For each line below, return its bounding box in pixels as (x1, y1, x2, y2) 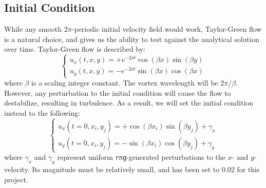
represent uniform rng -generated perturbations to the (57, 152, 225, 162)
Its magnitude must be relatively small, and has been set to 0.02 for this (32, 163, 260, 174)
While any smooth (4, 24, 62, 34)
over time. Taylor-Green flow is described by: (4, 44, 145, 54)
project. (4, 174, 28, 184)
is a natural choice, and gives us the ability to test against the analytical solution (4, 33, 259, 44)
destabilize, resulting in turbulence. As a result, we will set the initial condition (4, 97, 254, 108)
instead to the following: (4, 107, 80, 118)
